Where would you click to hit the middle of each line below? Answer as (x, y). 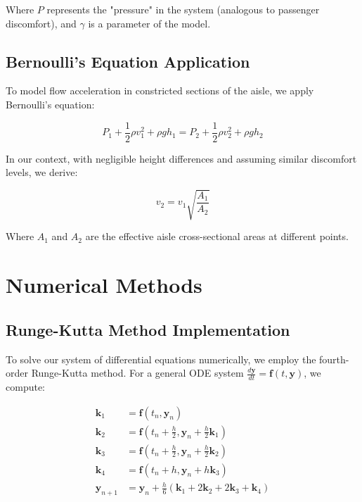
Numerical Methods (104, 285)
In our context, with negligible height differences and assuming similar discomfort (181, 158)
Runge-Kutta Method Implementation (148, 329)
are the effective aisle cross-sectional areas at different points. (217, 236)
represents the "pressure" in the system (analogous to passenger (183, 9)
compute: (25, 386)
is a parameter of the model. (149, 23)
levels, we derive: (42, 172)
